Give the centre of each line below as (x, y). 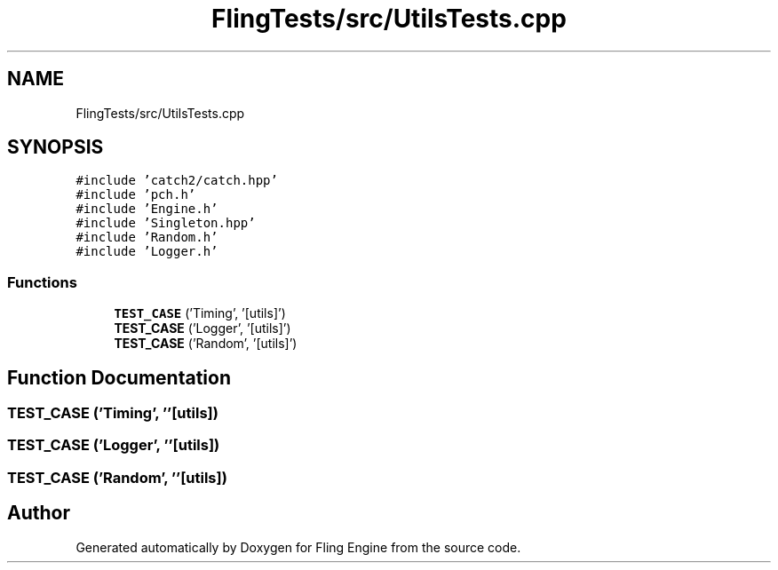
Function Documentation (119, 377)
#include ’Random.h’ (147, 237)
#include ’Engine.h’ (147, 209)
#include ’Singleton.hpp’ (166, 223)
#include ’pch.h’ (136, 195)
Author (39, 513)
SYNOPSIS (56, 147)
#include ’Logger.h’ (147, 252)
